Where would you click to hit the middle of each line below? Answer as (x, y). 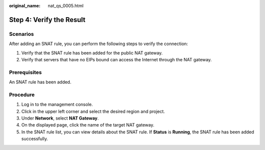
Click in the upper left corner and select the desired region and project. (93, 111)
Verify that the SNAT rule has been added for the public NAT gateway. (92, 53)
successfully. (35, 139)
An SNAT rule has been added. (40, 82)
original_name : (25, 6)
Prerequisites (25, 72)
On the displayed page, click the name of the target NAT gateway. (88, 125)
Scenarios (22, 34)
